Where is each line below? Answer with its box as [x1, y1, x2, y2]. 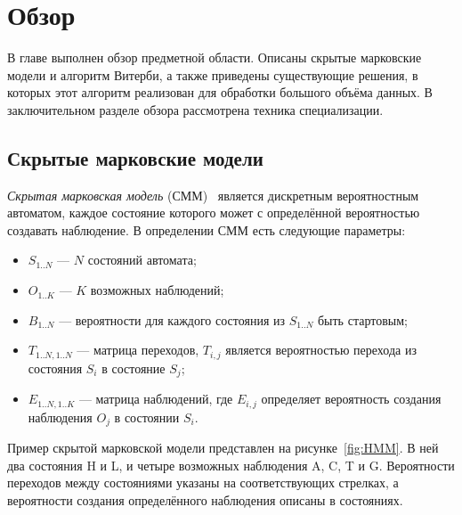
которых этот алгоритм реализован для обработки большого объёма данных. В [7, 83, 433, 102]
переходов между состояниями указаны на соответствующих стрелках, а [7, 473, 399, 492]
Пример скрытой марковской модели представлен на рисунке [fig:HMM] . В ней [7, 438, 439, 457]
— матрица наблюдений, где [78, 389, 233, 408]
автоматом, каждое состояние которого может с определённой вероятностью [7, 203, 420, 222]
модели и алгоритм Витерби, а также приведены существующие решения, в [7, 65, 418, 84]
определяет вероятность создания [261, 389, 442, 408]
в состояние [101, 358, 166, 377]
